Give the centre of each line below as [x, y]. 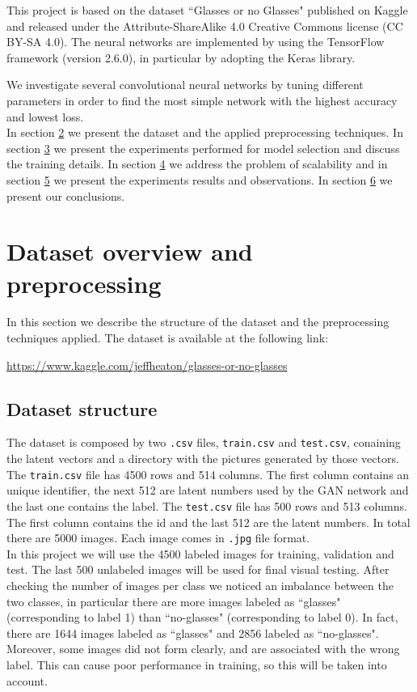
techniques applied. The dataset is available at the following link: [168, 338]
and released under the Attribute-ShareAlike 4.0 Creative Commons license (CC [205, 25]
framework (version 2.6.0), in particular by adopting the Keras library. [181, 57]
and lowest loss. [45, 116]
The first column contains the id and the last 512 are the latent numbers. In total [208, 522]
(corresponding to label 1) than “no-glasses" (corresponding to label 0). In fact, [202, 617]
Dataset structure [82, 408]
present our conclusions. [66, 195]
